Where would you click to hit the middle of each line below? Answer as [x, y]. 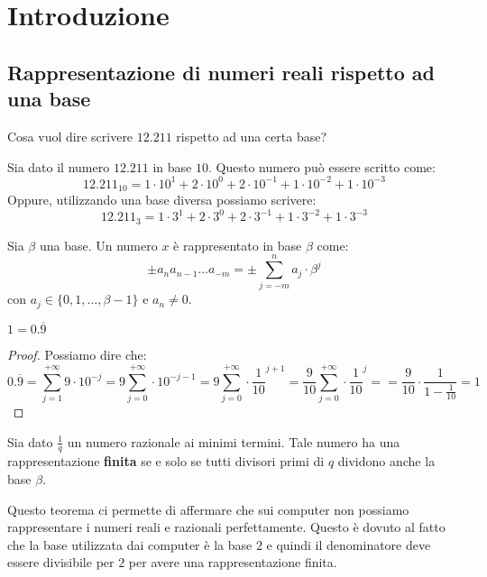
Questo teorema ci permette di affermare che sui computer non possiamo [208, 509]
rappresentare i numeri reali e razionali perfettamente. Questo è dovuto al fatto [226, 527]
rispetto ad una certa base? [252, 136]
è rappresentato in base [238, 245]
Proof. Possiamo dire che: [77, 355]
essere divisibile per [61, 562]
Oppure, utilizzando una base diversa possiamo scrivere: [162, 200]
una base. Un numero [98, 245]
